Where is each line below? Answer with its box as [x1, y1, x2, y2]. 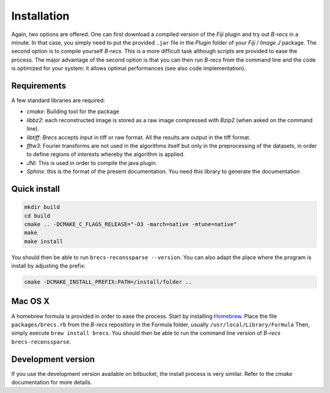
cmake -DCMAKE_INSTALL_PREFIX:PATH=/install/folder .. [24, 279, 192, 285]
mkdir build [24, 204, 61, 211]
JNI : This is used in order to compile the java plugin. [26, 159, 158, 166]
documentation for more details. [11, 379, 92, 386]
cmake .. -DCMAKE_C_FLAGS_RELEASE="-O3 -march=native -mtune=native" [24, 221, 237, 227]
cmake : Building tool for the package [26, 108, 119, 116]
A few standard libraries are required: [11, 97, 105, 104]
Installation [11, 9, 70, 23]
